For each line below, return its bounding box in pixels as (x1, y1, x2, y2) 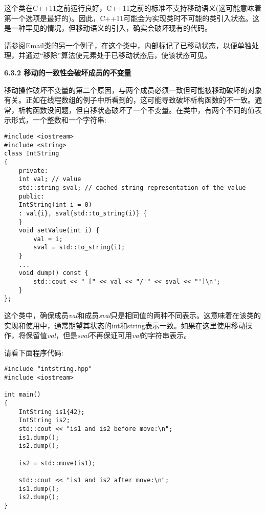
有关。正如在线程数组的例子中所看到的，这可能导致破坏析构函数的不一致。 (4, 94, 255, 105)
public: (18, 192, 45, 200)
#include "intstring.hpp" (4, 365, 92, 373)
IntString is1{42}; (18, 408, 85, 416)
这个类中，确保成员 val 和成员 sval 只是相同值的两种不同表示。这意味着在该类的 (4, 310, 261, 321)
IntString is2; (18, 417, 70, 424)
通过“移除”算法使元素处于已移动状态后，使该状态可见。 (25, 50, 212, 61)
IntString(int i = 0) (18, 201, 92, 209)
